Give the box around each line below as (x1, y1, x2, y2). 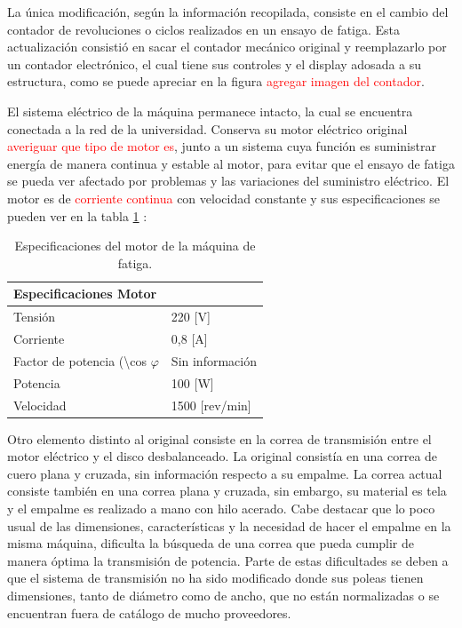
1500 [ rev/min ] (171, 395, 251, 414)
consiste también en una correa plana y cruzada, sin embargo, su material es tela (7, 481, 447, 500)
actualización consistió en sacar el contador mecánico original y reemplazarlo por (7, 37, 447, 56)
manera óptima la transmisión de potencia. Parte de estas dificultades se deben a (7, 551, 449, 569)
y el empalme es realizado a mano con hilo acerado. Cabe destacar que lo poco (7, 499, 435, 517)
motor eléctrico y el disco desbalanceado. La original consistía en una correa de (7, 447, 438, 465)
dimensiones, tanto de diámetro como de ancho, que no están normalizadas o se (7, 585, 440, 604)
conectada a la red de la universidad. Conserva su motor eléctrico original (7, 119, 408, 138)
